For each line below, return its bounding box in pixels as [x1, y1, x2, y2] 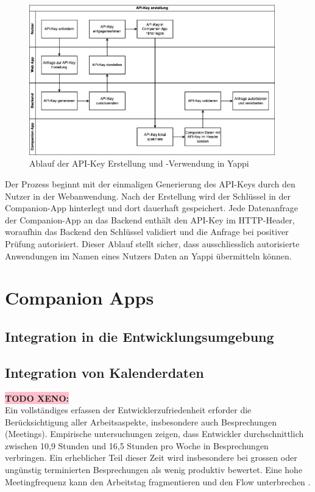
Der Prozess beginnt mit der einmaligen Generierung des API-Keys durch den [5, 177, 296, 190]
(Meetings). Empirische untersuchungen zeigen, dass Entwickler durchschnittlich [5, 427, 304, 440]
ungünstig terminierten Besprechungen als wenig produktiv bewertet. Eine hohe [5, 463, 303, 476]
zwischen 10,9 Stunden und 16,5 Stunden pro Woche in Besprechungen [5, 439, 269, 452]
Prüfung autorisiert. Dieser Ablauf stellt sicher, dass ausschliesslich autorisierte [5, 237, 300, 250]
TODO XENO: [5, 391, 69, 404]
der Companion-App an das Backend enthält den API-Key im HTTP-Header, [5, 213, 295, 226]
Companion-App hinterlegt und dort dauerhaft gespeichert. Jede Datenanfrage [5, 201, 298, 214]
